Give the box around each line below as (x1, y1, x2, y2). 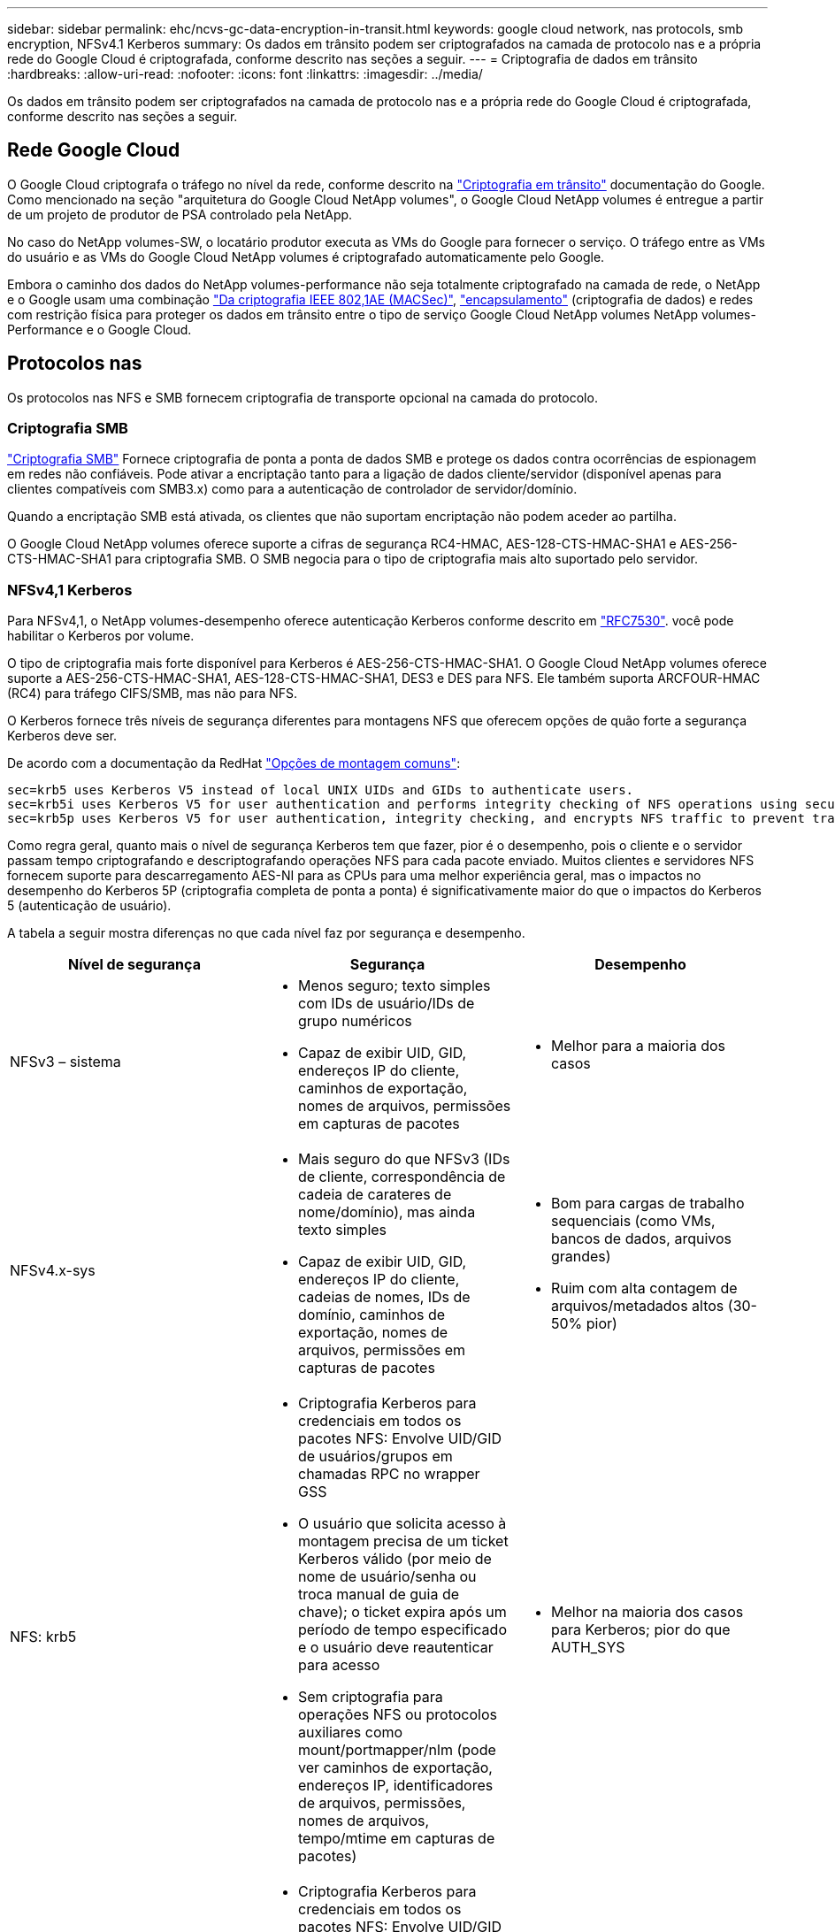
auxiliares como (297, 1723, 403, 1742)
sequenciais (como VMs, (550, 1212, 716, 1230)
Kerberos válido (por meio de (297, 1550, 492, 1568)
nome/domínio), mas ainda (297, 1203, 476, 1222)
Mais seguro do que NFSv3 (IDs (297, 1150, 510, 1169)
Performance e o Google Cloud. (7, 321, 192, 337)
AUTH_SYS (550, 1638, 625, 1657)
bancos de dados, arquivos (550, 1230, 732, 1248)
